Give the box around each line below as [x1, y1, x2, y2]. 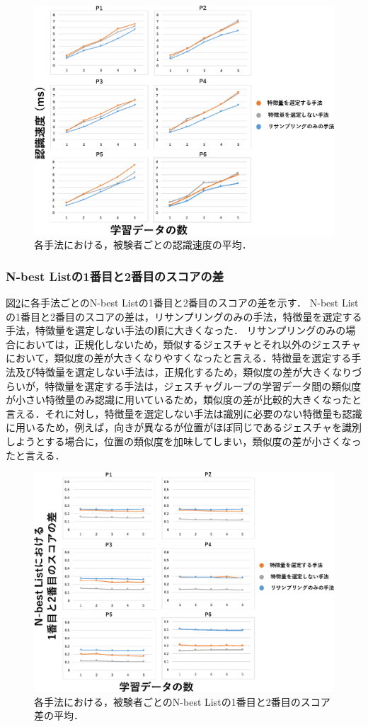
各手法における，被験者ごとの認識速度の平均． [34, 237, 252, 252]
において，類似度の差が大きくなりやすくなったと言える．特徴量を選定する [6, 350, 352, 365]
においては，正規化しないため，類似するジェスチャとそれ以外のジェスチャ [15, 336, 361, 351]
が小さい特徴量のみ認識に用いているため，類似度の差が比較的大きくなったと [6, 392, 362, 407]
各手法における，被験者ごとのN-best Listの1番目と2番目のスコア [34, 694, 330, 709]
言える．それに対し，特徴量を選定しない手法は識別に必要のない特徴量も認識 [6, 406, 362, 420]
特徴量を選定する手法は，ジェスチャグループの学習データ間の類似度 [45, 378, 362, 393]
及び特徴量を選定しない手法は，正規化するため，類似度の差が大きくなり [15, 365, 352, 379]
